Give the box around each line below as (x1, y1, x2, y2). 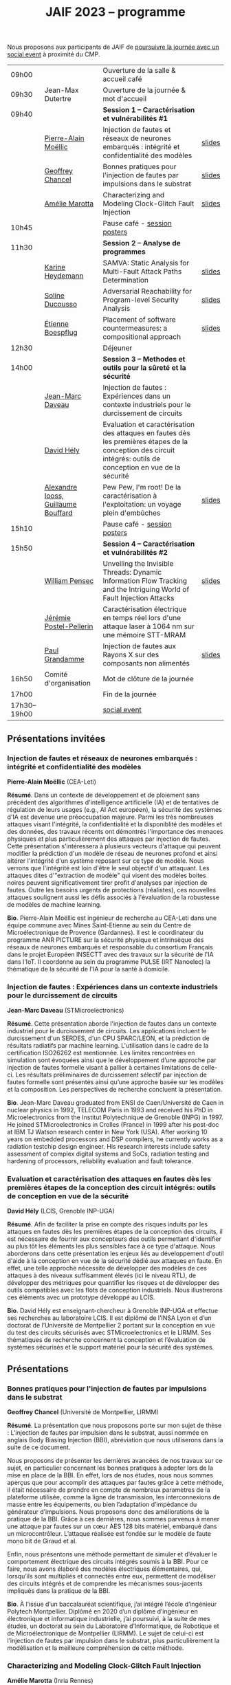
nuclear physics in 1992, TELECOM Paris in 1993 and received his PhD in (7, 1106, 213, 1114)
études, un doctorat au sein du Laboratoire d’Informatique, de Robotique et (7, 1622, 219, 1630)
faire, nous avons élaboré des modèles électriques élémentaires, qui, (7, 1565, 203, 1573)
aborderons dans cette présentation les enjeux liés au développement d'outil (7, 1249, 224, 1258)
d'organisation (44, 679, 91, 688)
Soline (44, 291, 65, 300)
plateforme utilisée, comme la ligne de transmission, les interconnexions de (7, 1493, 221, 1501)
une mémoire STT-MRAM (102, 630, 186, 640)
